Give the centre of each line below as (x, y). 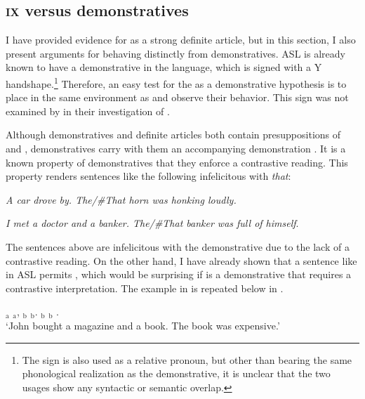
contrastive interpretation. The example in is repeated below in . (145, 288)
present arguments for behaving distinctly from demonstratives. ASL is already (175, 53)
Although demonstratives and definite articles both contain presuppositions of (173, 135)
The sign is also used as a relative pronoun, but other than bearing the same (187, 359)
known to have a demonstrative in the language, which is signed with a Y (164, 67)
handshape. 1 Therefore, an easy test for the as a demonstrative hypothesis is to (176, 82)
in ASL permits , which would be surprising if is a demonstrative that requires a (179, 274)
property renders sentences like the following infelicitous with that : (148, 176)
